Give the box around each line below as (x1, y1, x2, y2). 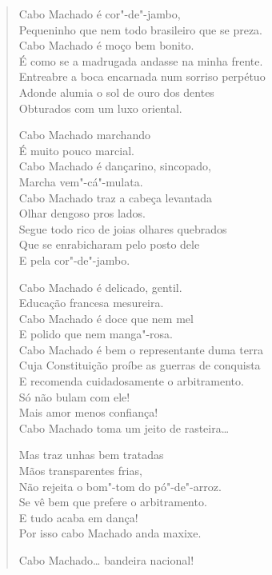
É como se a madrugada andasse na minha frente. (18, 52, 263, 69)
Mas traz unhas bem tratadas (18, 446, 164, 463)
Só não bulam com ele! (18, 388, 130, 405)
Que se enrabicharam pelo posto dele (18, 236, 200, 253)
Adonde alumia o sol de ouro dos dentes (18, 83, 214, 100)
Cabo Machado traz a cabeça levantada (18, 189, 212, 206)
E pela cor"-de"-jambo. (18, 251, 130, 268)
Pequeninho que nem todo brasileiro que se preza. (18, 21, 262, 38)
